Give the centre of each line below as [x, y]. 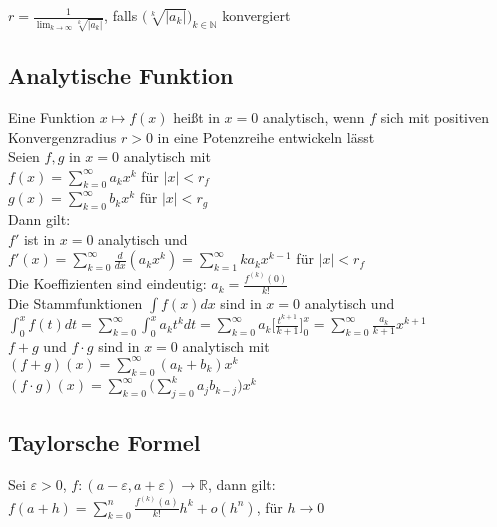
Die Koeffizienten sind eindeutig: [107, 283]
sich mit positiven [435, 116]
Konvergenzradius [62, 136]
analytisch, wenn [313, 116]
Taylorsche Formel [104, 442]
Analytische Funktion [121, 75]
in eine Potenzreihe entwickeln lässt [266, 136]
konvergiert [256, 15]
